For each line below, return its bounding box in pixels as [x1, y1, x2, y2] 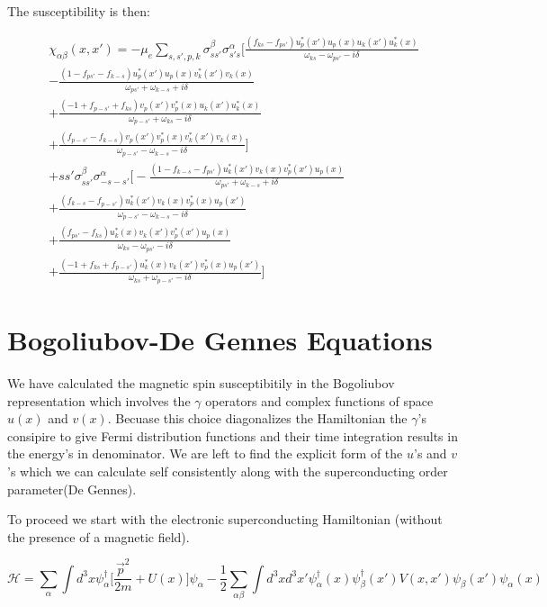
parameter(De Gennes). [7, 479, 137, 498]
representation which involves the [7, 391, 191, 410]
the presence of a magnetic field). [7, 527, 190, 546]
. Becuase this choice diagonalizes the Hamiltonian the [107, 409, 408, 428]
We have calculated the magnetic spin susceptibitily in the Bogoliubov [7, 374, 395, 393]
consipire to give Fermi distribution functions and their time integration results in [7, 426, 458, 445]
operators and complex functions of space [205, 391, 434, 410]
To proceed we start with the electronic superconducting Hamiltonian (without [7, 510, 443, 529]
